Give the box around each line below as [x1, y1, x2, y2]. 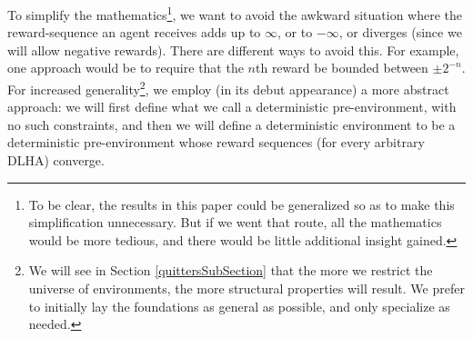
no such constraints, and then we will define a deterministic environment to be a [7, 114, 456, 134]
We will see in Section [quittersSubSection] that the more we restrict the [28, 261, 433, 280]
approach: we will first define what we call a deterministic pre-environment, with [7, 97, 457, 116]
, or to [277, 23, 313, 42]
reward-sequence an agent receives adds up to [7, 23, 261, 42]
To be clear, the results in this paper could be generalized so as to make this [28, 194, 455, 214]
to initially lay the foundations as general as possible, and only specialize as [28, 296, 450, 315]
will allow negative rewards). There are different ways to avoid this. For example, [7, 40, 459, 59]
